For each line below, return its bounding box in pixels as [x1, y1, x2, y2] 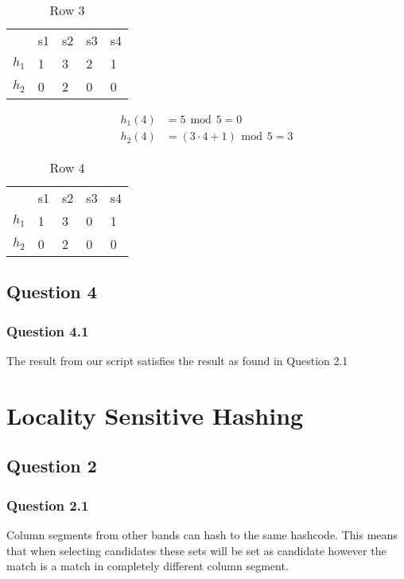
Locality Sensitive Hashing [6, 398, 304, 431]
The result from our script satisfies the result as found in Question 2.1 [6, 352, 348, 369]
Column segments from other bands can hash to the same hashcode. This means [6, 527, 398, 543]
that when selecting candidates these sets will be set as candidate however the [6, 542, 387, 558]
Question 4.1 [6, 321, 89, 340]
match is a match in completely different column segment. [6, 558, 289, 574]
